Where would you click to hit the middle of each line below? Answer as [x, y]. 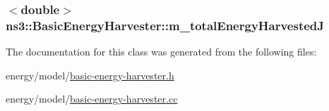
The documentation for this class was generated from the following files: [161, 52]
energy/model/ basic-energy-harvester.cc [92, 99]
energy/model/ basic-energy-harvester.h [90, 75]
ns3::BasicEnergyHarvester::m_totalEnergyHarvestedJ [165, 25]
